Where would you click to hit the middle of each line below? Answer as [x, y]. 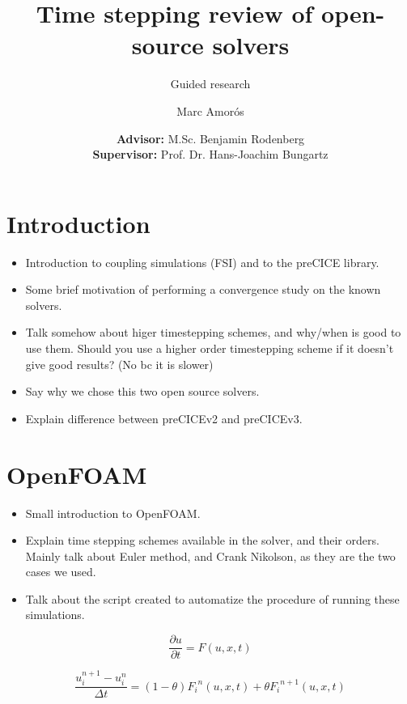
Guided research [210, 84]
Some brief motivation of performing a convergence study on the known [203, 289]
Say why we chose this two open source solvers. [142, 391]
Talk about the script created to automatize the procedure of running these [212, 598]
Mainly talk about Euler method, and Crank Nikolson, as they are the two [210, 556]
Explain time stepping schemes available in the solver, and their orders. [202, 540]
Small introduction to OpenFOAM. [113, 513]
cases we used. [61, 572]
